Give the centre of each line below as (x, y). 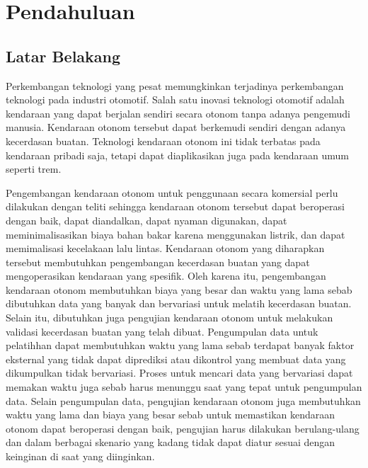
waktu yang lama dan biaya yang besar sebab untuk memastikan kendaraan (171, 415)
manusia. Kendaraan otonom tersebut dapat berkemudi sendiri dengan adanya (176, 127)
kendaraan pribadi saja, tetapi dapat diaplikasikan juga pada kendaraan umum (177, 155)
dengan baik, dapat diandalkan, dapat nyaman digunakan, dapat (146, 220)
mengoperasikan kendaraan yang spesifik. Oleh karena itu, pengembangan (166, 276)
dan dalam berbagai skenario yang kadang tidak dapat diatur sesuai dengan (171, 442)
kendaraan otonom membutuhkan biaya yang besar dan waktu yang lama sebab (179, 289)
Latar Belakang (63, 56)
